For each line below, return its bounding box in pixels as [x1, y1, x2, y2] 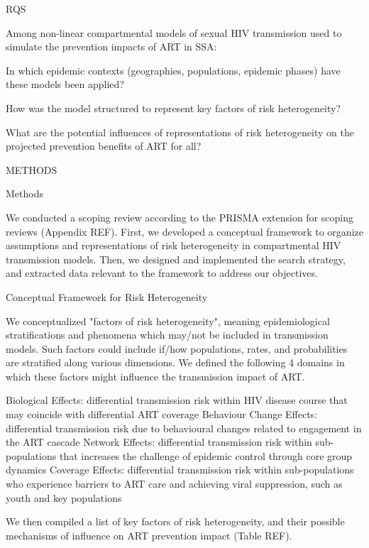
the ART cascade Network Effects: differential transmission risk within [6, 434, 312, 449]
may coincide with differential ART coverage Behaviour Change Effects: [6, 407, 318, 422]
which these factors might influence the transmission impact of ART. [6, 368, 305, 383]
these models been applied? [6, 77, 124, 92]
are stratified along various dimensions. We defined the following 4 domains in [6, 355, 345, 370]
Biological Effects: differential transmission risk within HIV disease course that [6, 393, 348, 407]
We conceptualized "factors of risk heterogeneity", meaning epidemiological [6, 313, 330, 328]
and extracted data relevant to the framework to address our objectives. [6, 265, 318, 280]
